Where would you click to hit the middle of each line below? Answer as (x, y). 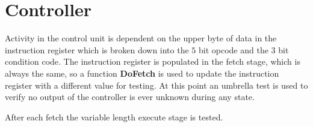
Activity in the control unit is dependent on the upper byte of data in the (141, 38)
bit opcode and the (234, 49)
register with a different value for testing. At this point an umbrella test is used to (156, 85)
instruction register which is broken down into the (97, 49)
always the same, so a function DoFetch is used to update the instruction (142, 73)
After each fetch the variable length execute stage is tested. (114, 117)
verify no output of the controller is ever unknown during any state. (130, 97)
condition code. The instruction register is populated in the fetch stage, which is (153, 61)
